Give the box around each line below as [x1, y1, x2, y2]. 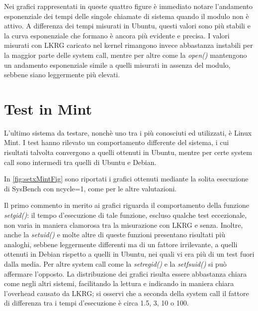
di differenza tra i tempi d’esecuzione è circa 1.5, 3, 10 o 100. [4, 298, 189, 308]
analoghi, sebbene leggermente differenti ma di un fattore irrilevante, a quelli [4, 239, 238, 249]
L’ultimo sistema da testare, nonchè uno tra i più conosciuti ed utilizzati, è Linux [4, 127, 252, 138]
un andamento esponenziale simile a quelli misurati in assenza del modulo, [4, 59, 231, 70]
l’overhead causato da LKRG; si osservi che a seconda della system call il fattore [4, 288, 249, 298]
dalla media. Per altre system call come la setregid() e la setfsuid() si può [4, 259, 227, 269]
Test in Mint [4, 98, 92, 119]
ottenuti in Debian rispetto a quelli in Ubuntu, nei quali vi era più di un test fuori [4, 249, 255, 259]
